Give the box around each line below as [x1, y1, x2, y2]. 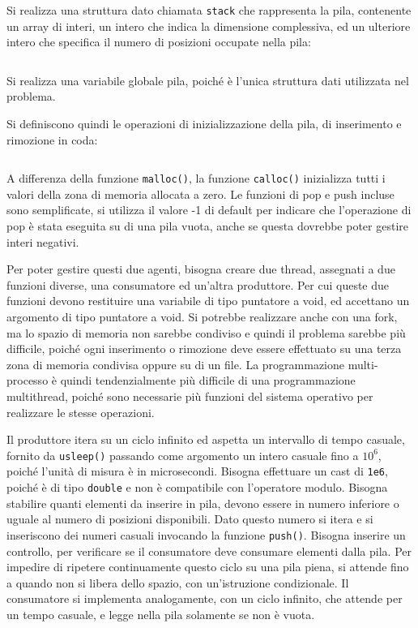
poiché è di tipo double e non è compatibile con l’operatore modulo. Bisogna [6, 479, 388, 496]
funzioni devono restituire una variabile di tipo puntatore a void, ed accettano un [6, 292, 410, 309]
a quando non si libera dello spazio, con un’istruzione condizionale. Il [6, 574, 349, 591]
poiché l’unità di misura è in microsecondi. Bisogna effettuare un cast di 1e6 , [6, 462, 388, 480]
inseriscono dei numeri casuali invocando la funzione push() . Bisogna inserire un [6, 526, 406, 543]
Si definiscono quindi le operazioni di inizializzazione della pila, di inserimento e [6, 115, 402, 132]
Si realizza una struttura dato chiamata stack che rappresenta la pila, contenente [6, 2, 412, 18]
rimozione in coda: [6, 131, 98, 148]
